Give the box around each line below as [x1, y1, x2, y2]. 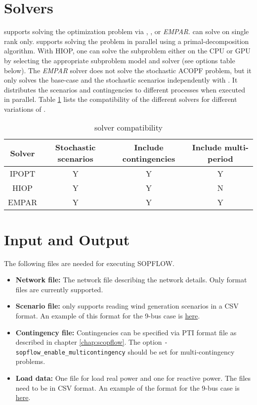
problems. [15, 356, 45, 366]
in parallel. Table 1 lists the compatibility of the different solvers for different [4, 94, 237, 104]
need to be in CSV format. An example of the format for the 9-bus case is [15, 382, 240, 393]
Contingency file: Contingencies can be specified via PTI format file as [15, 327, 237, 337]
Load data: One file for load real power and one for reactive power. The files [15, 373, 251, 383]
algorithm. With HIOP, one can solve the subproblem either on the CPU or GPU [4, 45, 251, 56]
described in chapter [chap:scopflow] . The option [15, 337, 162, 347]
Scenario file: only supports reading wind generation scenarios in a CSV [15, 301, 239, 311]
